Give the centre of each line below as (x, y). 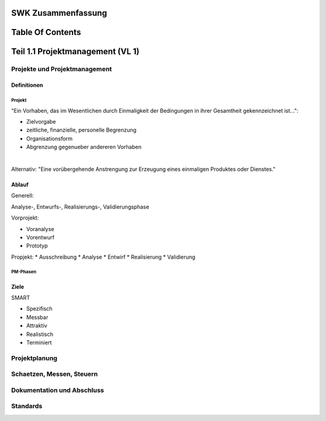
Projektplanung (34, 358)
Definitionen (27, 85)
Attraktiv (37, 326)
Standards (27, 406)
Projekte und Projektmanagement (62, 69)
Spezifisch (39, 309)
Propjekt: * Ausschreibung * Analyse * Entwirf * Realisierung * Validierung (103, 257)
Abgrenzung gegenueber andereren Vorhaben (84, 147)
